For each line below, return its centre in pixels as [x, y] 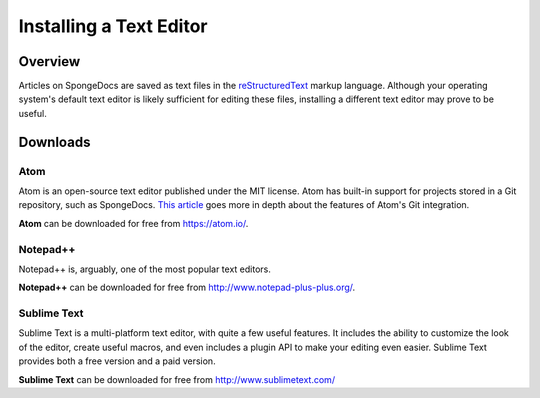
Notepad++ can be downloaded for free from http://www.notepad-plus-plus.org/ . [187, 287]
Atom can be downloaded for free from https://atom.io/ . [133, 223]
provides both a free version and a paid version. [117, 361]
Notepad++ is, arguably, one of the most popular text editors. [145, 269]
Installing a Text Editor [113, 26]
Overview [49, 61]
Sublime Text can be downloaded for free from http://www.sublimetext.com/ [176, 379]
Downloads [54, 141]
